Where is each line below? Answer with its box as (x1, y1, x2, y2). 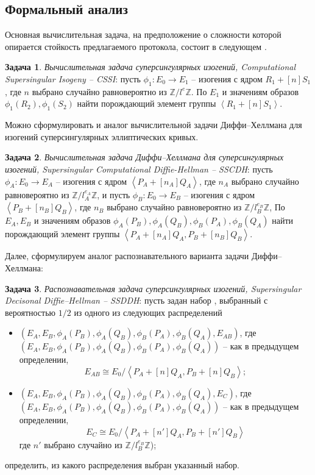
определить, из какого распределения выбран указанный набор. (5, 459, 239, 471)
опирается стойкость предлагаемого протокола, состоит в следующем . (5, 40, 267, 52)
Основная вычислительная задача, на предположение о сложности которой (5, 28, 281, 41)
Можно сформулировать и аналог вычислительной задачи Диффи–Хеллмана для (5, 118, 302, 131)
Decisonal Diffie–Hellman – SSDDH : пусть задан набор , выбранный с (5, 294, 268, 307)
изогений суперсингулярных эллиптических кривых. (5, 130, 199, 143)
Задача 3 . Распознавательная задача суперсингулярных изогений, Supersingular (5, 282, 302, 295)
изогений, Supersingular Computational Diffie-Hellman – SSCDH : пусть (5, 162, 273, 175)
